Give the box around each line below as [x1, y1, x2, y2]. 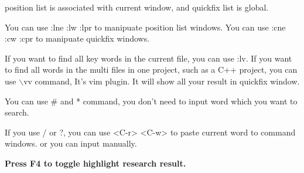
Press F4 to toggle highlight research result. [5, 157, 186, 169]
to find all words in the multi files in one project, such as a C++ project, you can [5, 63, 298, 76]
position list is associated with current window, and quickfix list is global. [5, 1, 269, 13]
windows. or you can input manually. [5, 137, 137, 150]
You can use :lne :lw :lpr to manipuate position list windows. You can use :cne [5, 21, 286, 33]
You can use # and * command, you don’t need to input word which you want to [5, 94, 298, 107]
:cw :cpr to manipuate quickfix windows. [5, 32, 150, 45]
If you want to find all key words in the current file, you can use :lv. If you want [5, 52, 292, 64]
